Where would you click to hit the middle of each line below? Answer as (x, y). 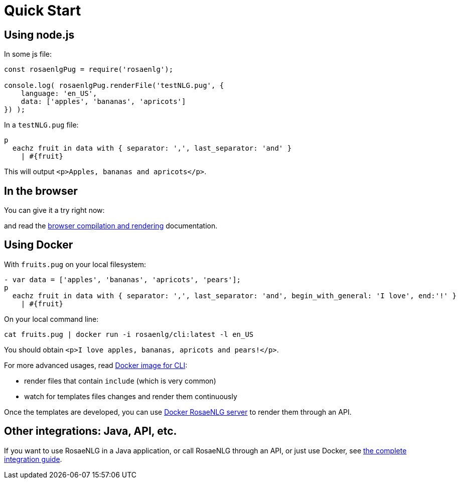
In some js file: (28, 54)
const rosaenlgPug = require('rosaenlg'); (89, 70)
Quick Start (43, 11)
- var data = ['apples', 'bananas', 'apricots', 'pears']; (123, 279)
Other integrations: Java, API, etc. (91, 431)
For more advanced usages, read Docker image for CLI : (96, 365)
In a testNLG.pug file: (41, 125)
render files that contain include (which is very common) (120, 381)
